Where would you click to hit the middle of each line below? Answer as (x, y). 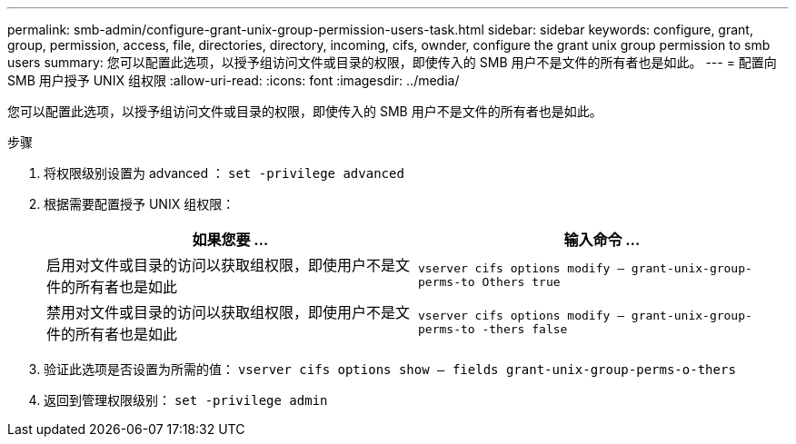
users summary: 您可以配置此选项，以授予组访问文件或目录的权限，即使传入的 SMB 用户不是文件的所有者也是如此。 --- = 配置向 (392, 62)
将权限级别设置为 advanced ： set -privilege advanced (224, 173)
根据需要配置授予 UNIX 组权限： (139, 204)
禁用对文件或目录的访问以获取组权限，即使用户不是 (221, 312)
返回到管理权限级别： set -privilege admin (186, 400)
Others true (521, 282)
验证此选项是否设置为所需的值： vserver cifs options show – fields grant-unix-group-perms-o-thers (390, 369)
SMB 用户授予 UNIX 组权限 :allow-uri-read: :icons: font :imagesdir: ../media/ (234, 80)
